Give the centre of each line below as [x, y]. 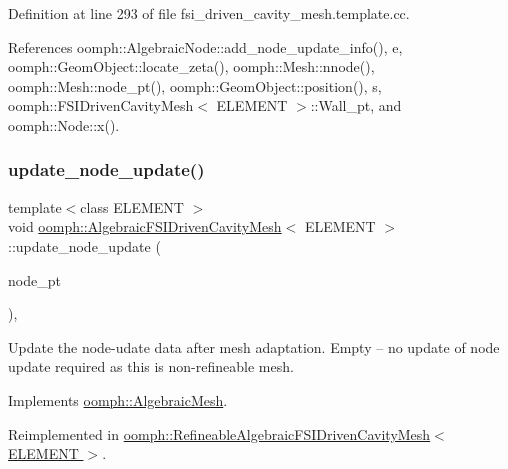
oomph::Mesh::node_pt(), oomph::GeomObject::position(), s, [195, 85]
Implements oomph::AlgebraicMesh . [118, 399]
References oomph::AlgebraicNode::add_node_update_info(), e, [205, 46]
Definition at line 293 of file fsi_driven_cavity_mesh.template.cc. [209, 13]
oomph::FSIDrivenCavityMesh [101, 105]
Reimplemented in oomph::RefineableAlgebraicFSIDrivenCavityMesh [219, 433]
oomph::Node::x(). [64, 124]
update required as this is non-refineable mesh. [151, 366]
